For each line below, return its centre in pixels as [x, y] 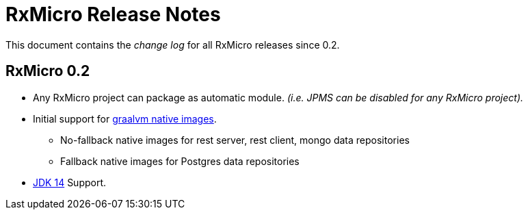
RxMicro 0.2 [48, 71]
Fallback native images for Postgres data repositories [180, 161]
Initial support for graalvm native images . [125, 118]
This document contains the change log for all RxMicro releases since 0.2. [173, 45]
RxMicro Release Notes [113, 14]
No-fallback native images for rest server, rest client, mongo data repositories [235, 140]
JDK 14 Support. [70, 182]
